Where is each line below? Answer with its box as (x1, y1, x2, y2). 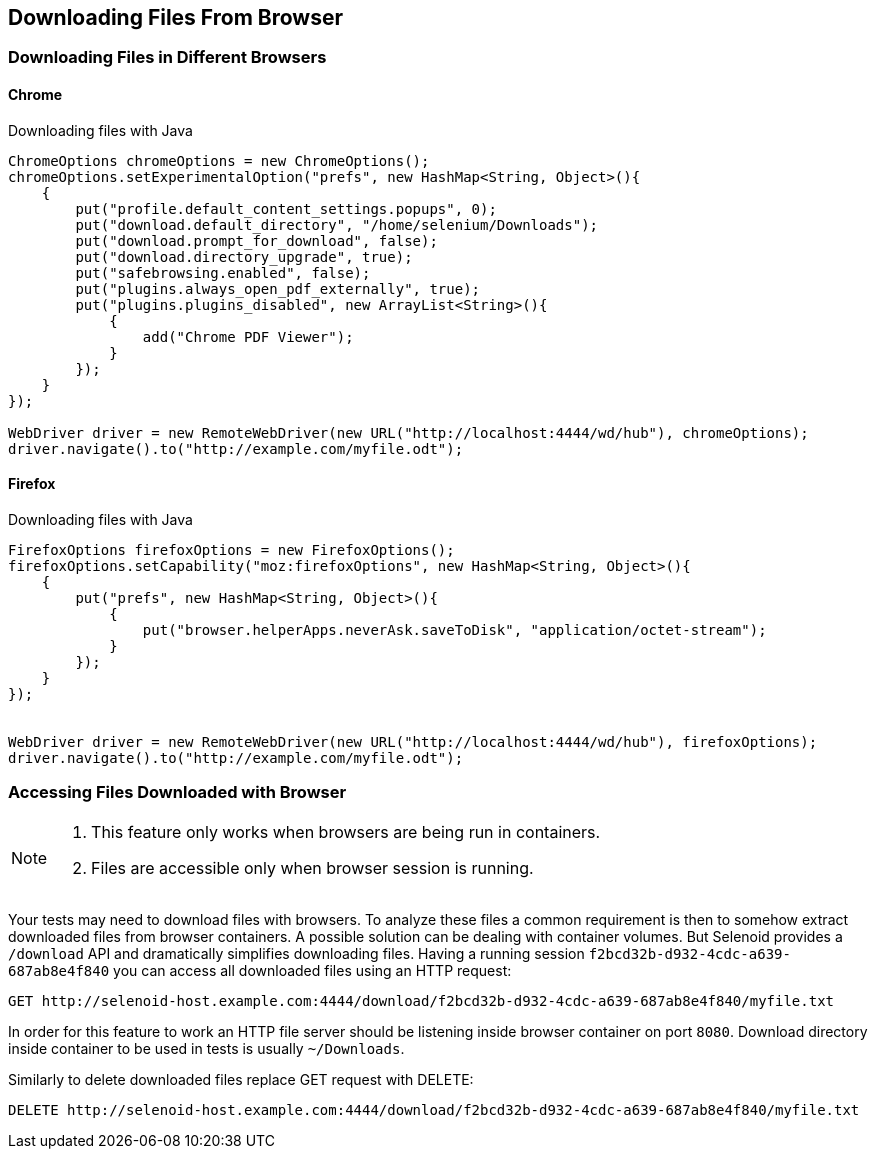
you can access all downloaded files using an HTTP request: (113, 961, 512, 979)
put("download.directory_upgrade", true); (75, 248, 413, 265)
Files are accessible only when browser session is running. (91, 857, 534, 878)
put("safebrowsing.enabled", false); (75, 264, 371, 281)
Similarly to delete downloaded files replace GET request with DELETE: (8, 1070, 474, 1088)
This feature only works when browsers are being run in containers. (91, 821, 601, 842)
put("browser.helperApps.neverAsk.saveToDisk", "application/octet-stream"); (142, 621, 767, 638)
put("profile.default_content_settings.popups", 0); (75, 200, 497, 217)
